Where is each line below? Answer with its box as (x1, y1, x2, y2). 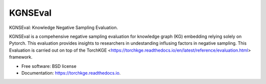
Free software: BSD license (21, 63, 76, 69)
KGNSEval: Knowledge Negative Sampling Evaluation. (9, 25, 118, 30)
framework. (9, 54, 33, 60)
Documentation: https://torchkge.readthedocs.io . (21, 70, 121, 76)
